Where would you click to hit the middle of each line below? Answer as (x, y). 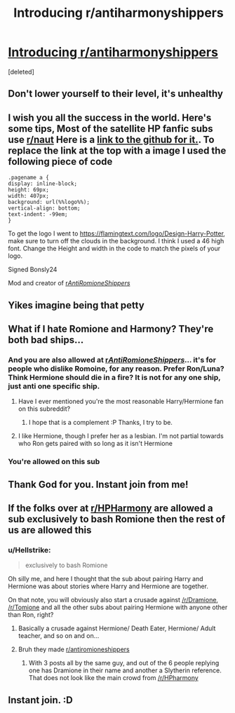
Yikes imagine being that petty (76, 305)
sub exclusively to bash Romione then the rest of (117, 519)
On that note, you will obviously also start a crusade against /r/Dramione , (113, 600)
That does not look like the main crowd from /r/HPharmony (113, 678)
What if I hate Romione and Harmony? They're (111, 328)
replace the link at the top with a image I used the (117, 150)
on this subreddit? (44, 409)
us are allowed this (50, 530)
